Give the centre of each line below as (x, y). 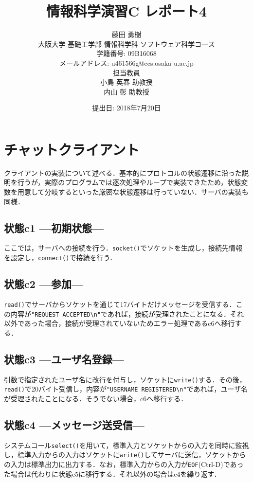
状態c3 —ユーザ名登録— (64, 359)
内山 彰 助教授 (126, 91)
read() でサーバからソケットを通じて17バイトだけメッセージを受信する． (120, 304)
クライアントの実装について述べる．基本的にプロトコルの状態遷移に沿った (123, 172)
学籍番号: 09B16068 (126, 53)
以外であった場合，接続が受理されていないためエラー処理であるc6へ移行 (119, 323)
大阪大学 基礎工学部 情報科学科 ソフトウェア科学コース (126, 44)
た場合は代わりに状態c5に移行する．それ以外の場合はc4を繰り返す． (112, 473)
